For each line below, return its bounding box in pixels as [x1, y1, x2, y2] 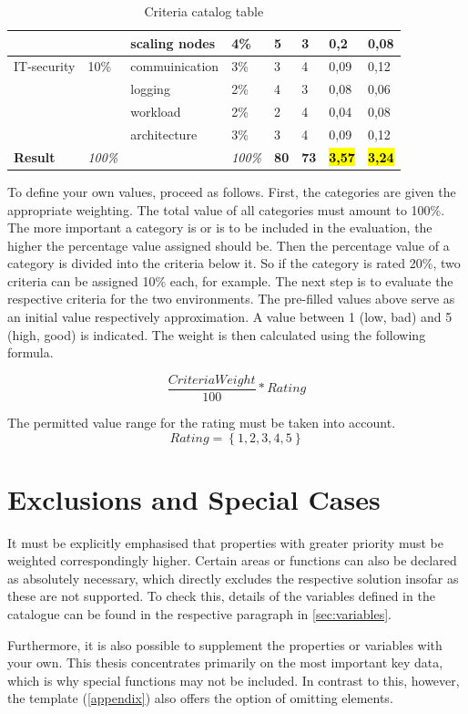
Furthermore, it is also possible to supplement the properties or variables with [7, 635, 443, 654]
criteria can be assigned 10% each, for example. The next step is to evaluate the [7, 271, 453, 290]
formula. [7, 343, 54, 362]
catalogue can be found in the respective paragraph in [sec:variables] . [7, 605, 392, 623]
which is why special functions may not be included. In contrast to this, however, [7, 670, 460, 689]
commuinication [130, 57, 219, 76]
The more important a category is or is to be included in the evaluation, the [7, 218, 432, 237]
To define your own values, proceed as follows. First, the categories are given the [7, 181, 456, 201]
